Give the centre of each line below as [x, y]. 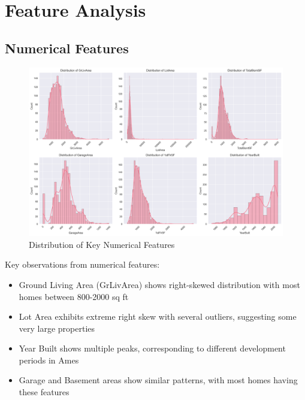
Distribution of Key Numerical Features [102, 244]
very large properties [57, 328]
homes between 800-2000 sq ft [74, 296]
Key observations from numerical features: [82, 264]
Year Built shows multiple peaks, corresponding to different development [152, 348]
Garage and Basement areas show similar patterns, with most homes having [158, 380]
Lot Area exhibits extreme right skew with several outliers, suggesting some [158, 316]
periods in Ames [49, 360]
